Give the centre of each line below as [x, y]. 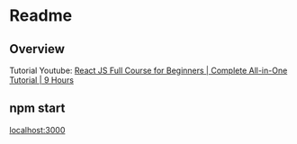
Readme [41, 16]
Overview [37, 49]
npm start [37, 108]
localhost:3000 [37, 130]
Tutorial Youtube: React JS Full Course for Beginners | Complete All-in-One [148, 70]
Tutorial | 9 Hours [42, 80]
